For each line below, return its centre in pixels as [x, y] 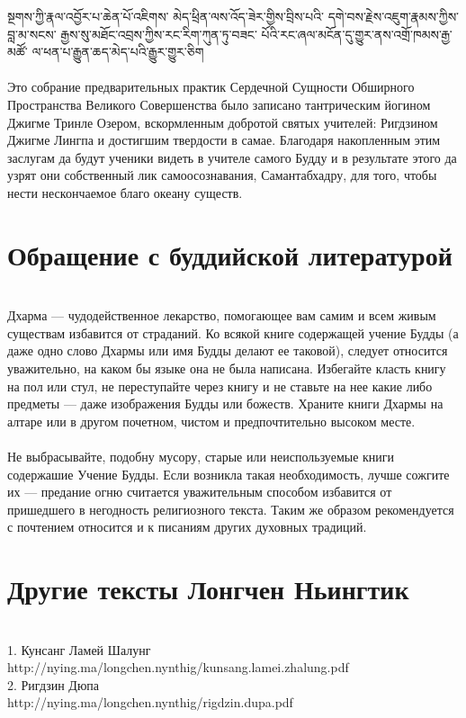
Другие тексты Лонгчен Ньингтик [208, 589]
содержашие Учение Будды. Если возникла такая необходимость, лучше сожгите [229, 474]
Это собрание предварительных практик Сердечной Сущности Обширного [211, 87]
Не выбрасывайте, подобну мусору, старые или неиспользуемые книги [201, 456]
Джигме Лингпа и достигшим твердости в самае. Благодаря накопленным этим [224, 140]
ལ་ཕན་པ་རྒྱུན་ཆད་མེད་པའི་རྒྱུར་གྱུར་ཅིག [118, 52]
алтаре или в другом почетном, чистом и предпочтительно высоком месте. [211, 421]
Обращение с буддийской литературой [230, 254]
